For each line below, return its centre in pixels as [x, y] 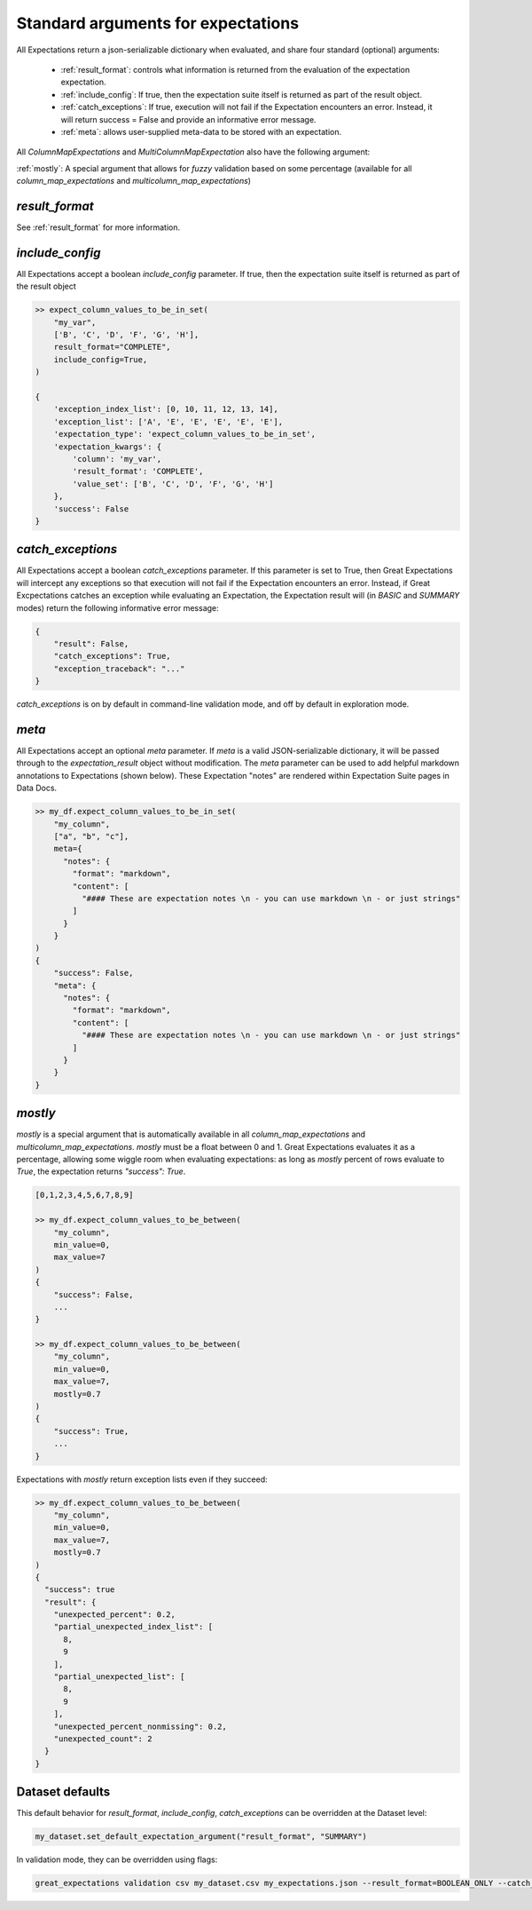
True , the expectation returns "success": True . [101, 1171]
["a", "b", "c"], [91, 836]
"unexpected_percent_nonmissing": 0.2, [141, 1726]
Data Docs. [37, 788]
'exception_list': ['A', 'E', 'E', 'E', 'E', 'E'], [168, 421]
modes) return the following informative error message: [117, 607]
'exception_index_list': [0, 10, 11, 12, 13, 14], [166, 409]
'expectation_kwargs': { [108, 447]
